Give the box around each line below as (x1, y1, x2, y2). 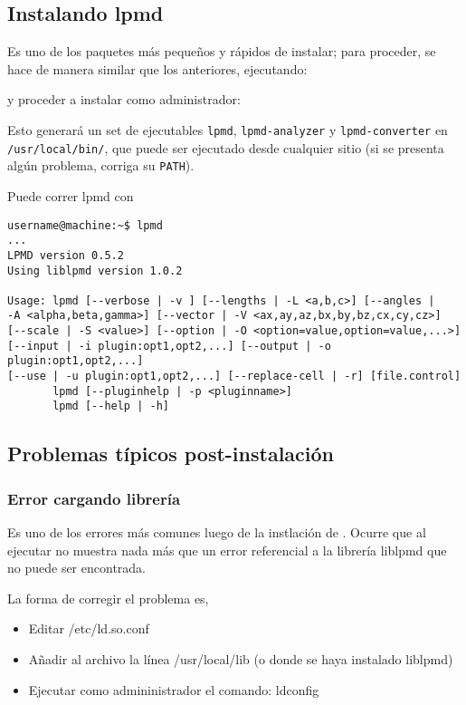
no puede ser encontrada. (7, 558, 146, 577)
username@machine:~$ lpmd (7, 218, 163, 232)
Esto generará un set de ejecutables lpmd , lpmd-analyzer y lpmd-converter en (7, 120, 448, 139)
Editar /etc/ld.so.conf (28, 619, 149, 638)
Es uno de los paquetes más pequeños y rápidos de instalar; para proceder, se (7, 42, 436, 61)
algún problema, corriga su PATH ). (7, 156, 195, 175)
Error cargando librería (7, 487, 181, 509)
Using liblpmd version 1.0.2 (7, 264, 183, 277)
